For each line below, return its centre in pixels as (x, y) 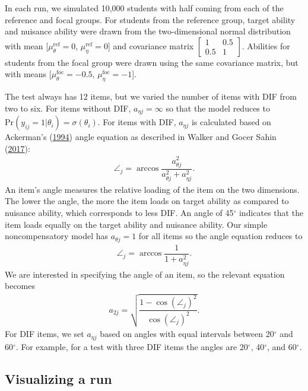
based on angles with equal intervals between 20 (187, 334)
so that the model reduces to (218, 108)
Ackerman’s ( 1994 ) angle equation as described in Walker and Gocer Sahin (141, 137)
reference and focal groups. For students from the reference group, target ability (150, 19)
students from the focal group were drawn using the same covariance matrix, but (152, 62)
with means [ (28, 74)
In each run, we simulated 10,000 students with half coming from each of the (144, 8)
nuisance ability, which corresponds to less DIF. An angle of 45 (119, 212)
